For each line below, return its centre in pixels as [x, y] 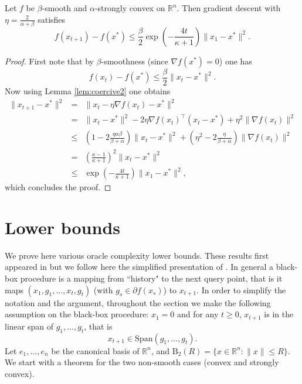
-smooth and [65, 8]
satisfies [52, 19]
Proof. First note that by [49, 61]
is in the [279, 314]
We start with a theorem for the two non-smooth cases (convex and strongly [142, 362]
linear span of [29, 326]
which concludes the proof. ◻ [58, 187]
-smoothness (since [135, 61]
